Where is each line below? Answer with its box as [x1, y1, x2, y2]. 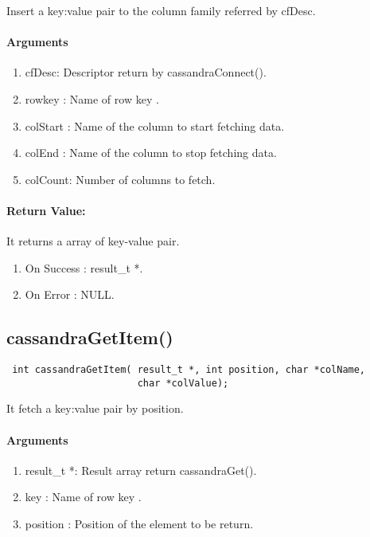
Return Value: [6, 202, 86, 218]
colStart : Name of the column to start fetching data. [25, 117, 285, 134]
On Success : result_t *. [25, 259, 143, 276]
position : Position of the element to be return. [25, 515, 254, 532]
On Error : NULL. [25, 286, 115, 303]
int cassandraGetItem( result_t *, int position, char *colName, [12, 364, 366, 376]
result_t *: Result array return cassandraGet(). [25, 461, 257, 478]
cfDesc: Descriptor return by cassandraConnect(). [25, 64, 267, 80]
